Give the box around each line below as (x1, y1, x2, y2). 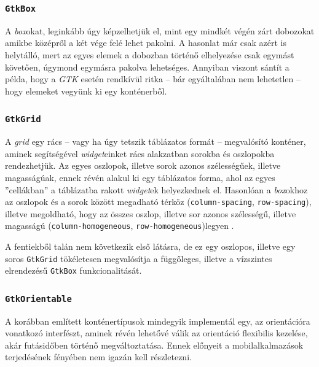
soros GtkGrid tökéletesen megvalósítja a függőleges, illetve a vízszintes (5, 252, 272, 265)
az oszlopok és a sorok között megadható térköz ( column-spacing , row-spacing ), (5, 195, 312, 208)
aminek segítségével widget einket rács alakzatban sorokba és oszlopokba (5, 147, 275, 160)
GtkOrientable (5, 293, 72, 304)
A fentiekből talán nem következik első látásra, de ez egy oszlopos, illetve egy (5, 240, 296, 252)
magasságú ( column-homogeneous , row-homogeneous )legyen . (5, 219, 234, 232)
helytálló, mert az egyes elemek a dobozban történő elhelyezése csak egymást (5, 48, 294, 61)
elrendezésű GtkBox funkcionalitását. (5, 264, 142, 277)
